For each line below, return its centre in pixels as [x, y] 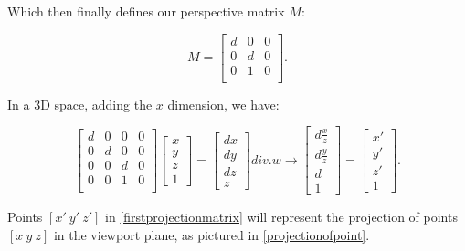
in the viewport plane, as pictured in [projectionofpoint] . [211, 234]
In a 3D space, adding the [80, 104]
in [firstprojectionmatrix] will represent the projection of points [281, 216]
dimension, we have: [223, 104]
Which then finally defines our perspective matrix [146, 11]
